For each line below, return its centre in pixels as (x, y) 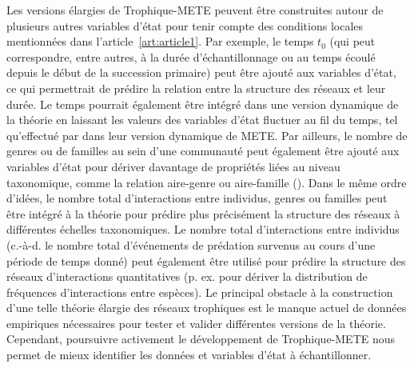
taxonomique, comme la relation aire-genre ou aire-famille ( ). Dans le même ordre (207, 182)
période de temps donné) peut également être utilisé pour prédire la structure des (206, 260)
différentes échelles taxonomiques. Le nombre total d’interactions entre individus (203, 229)
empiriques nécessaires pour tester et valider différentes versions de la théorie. (196, 323)
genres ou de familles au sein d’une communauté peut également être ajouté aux (203, 151)
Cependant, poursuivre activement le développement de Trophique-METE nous (201, 339)
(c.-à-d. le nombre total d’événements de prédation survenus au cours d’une (191, 244)
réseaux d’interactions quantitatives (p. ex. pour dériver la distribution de (187, 276)
